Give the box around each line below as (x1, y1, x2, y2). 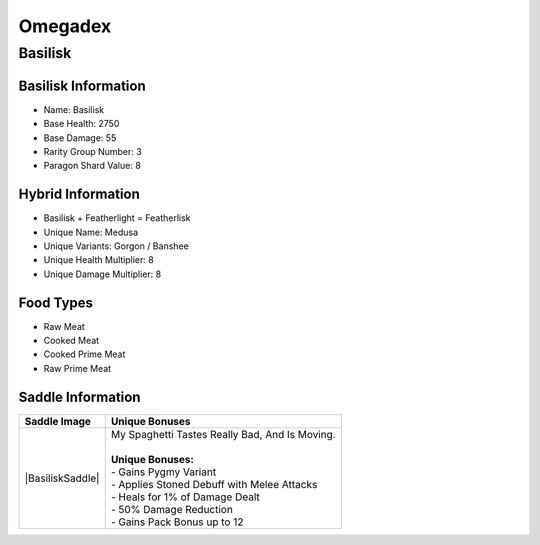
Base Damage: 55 (43, 131, 117, 144)
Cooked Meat (43, 335, 100, 347)
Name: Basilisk (43, 103, 105, 115)
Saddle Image (24, 414, 92, 428)
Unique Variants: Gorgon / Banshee (43, 240, 189, 252)
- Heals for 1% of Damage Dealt (110, 490, 260, 504)
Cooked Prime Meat (43, 348, 126, 360)
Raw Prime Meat (43, 362, 112, 374)
